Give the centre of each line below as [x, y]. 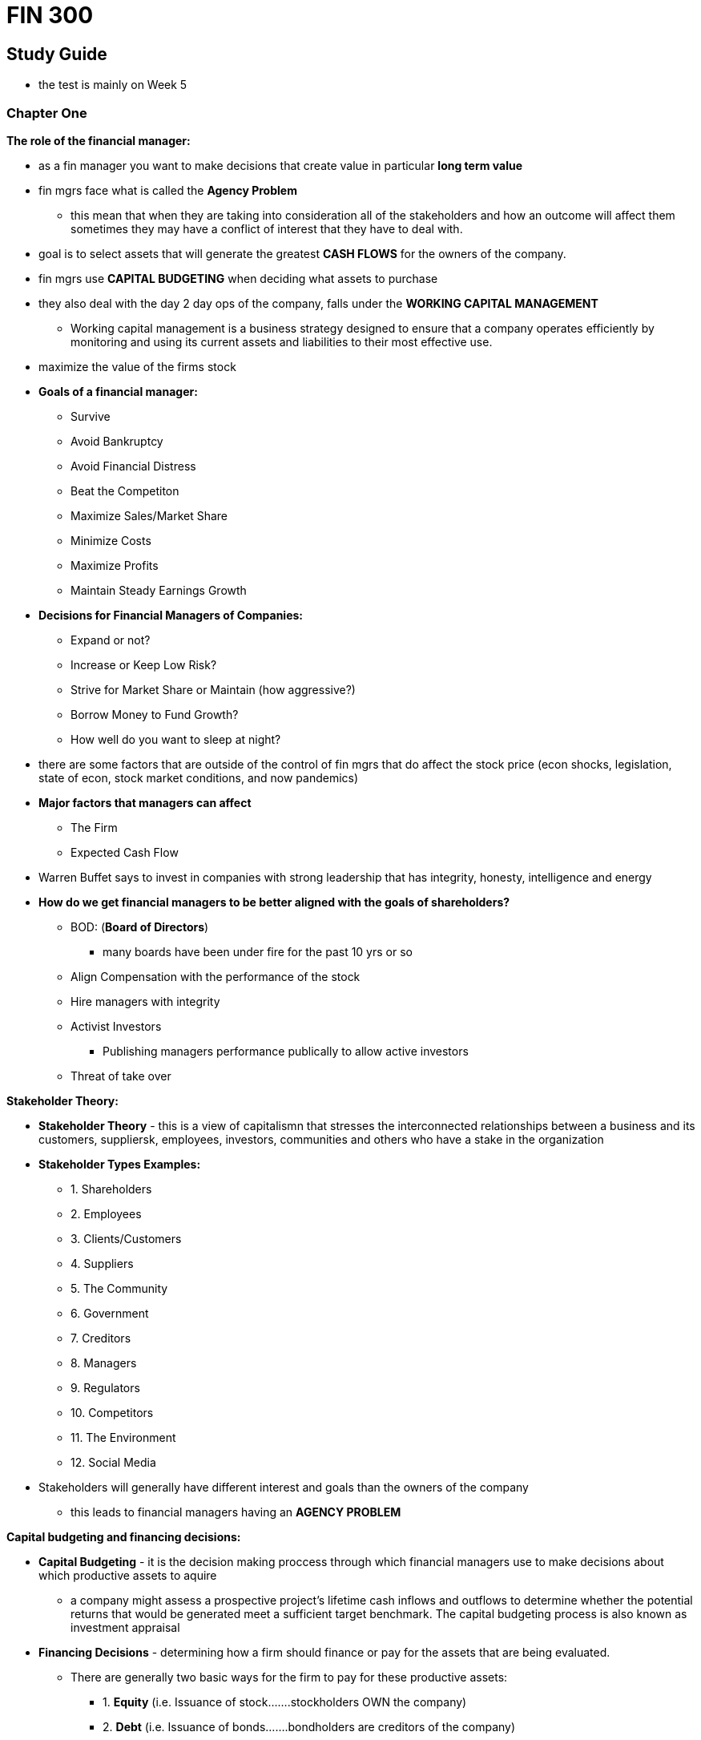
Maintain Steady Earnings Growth [159, 590]
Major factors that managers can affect [145, 802]
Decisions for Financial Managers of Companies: [171, 615]
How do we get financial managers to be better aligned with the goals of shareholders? [274, 902]
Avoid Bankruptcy [117, 441]
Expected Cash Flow [125, 852]
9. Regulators [105, 1387]
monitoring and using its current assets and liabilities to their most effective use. [282, 341]
